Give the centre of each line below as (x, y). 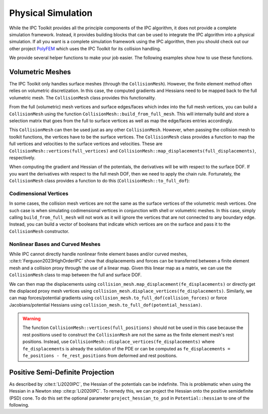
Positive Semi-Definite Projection (62, 372)
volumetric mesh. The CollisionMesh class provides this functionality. (83, 97)
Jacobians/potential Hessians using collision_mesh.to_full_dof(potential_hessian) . (106, 305)
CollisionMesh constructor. (39, 231)
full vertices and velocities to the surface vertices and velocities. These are (86, 144)
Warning (32, 319)
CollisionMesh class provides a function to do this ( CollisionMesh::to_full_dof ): (100, 181)
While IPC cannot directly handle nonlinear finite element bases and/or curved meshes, (99, 254)
